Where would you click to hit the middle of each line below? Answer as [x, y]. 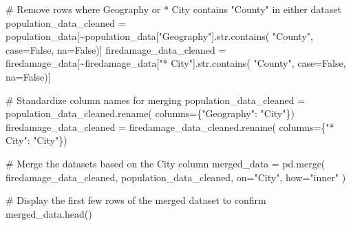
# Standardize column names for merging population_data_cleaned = [156, 100]
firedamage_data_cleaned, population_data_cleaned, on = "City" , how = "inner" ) [176, 177]
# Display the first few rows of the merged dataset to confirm [136, 200]
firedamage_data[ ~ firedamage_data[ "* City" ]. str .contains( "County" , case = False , [176, 63]
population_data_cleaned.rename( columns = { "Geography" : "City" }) [150, 113]
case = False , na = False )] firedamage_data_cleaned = [116, 49]
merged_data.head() [49, 213]
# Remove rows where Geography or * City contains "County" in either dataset [173, 9]
